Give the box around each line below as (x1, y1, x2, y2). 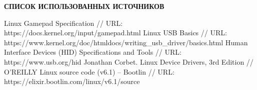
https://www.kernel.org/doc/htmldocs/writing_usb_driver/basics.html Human (4, 37, 248, 47)
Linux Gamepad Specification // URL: (4, 17, 123, 28)
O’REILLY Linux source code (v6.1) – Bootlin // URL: (4, 66, 174, 77)
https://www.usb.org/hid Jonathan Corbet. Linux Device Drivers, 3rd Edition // (4, 56, 253, 67)
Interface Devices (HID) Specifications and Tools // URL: (4, 47, 181, 57)
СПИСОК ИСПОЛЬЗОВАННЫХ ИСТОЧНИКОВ (4, 1, 164, 11)
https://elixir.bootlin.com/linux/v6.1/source (4, 76, 140, 87)
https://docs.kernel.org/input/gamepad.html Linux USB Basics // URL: (4, 27, 227, 38)
